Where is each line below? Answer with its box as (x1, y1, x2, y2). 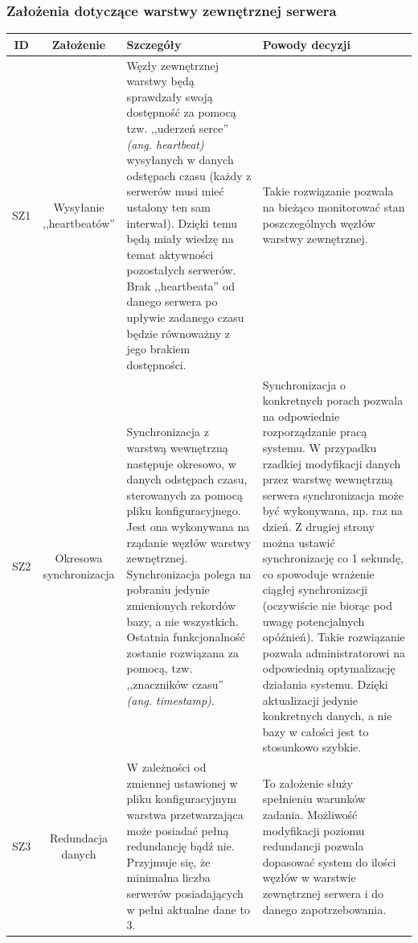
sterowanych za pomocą (126, 486, 243, 503)
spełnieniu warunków (262, 790, 366, 807)
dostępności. (126, 356, 186, 373)
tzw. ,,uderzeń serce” (126, 119, 229, 136)
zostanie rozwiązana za (126, 644, 239, 661)
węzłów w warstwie (262, 869, 356, 886)
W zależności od (126, 759, 207, 776)
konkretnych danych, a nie (262, 707, 392, 724)
